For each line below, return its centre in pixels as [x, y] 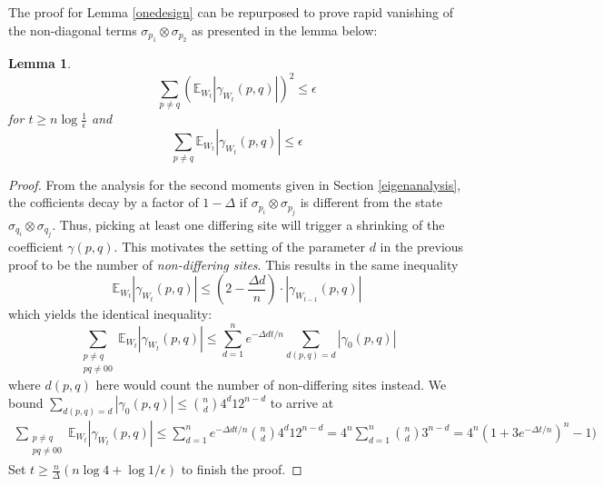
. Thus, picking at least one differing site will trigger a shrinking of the [248, 224]
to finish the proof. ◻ [242, 469]
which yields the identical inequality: [110, 314]
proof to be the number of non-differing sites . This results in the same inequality [233, 264]
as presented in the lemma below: [285, 30]
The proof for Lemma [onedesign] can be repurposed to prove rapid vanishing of [231, 12]
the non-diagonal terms [73, 30]
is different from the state [371, 202]
